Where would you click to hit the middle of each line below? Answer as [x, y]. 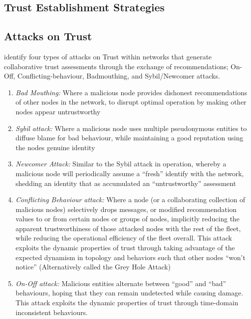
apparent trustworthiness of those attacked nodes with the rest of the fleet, [128, 228]
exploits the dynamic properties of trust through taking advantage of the [125, 248]
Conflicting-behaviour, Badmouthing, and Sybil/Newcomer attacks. [119, 76]
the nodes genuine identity [55, 147]
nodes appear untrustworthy [58, 111]
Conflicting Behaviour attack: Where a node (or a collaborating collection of [130, 199]
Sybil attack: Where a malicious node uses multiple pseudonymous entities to [131, 128]
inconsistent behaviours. [52, 312]
